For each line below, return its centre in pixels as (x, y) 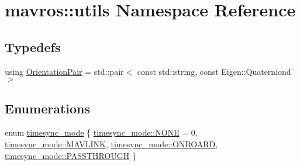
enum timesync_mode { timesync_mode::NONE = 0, (101, 132)
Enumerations (48, 108)
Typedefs (33, 46)
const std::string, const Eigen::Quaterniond (214, 71)
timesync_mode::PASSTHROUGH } (70, 155)
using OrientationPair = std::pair (64, 71)
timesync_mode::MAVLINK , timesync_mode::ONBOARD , (111, 143)
